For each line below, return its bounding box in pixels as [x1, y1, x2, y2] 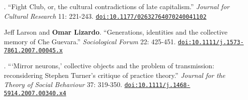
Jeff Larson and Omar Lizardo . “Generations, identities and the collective [4, 27, 228, 37]
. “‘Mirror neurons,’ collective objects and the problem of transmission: [4, 61, 215, 71]
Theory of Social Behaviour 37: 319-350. [4, 79, 122, 89]
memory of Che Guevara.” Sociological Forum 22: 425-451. [4, 36, 176, 46]
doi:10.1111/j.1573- [178, 38, 244, 46]
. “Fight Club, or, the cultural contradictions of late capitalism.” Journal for [4, 1, 230, 11]
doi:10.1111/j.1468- [124, 82, 190, 89]
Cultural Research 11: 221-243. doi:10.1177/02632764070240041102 [4, 11, 207, 21]
